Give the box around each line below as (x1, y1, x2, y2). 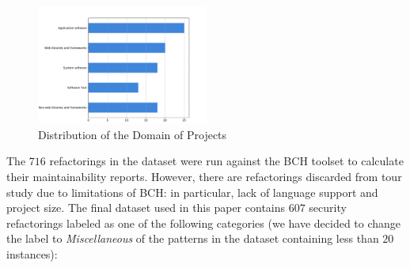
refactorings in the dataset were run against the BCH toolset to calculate (49, 153, 404, 169)
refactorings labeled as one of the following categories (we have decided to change (6, 214, 401, 231)
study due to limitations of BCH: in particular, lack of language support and (6, 183, 378, 200)
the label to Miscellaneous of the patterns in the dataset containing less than (6, 230, 379, 247)
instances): (6, 245, 58, 262)
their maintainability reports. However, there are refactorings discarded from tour (6, 168, 402, 185)
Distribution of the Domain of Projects (38, 126, 227, 142)
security (309, 199, 347, 216)
